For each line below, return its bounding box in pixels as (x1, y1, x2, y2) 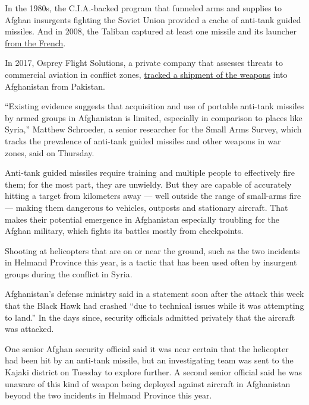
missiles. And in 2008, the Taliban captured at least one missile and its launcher (5, 25, 297, 37)
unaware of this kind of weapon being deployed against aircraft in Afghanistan (5, 377, 291, 390)
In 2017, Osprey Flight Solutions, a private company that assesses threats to (5, 56, 283, 69)
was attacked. (5, 322, 54, 335)
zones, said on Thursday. (5, 146, 94, 159)
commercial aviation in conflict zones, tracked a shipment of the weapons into (5, 68, 288, 80)
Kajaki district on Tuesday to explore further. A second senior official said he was (5, 366, 302, 378)
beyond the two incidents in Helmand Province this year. (5, 389, 212, 401)
